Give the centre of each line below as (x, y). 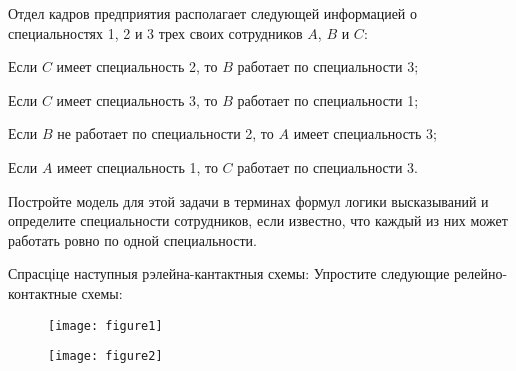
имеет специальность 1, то (137, 166)
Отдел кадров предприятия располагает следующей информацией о (213, 13)
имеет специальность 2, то (137, 66)
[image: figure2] (105, 356)
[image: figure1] (105, 325)
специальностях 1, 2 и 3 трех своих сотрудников (155, 32)
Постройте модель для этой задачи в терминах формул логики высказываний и (248, 200)
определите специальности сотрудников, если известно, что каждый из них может (258, 220)
